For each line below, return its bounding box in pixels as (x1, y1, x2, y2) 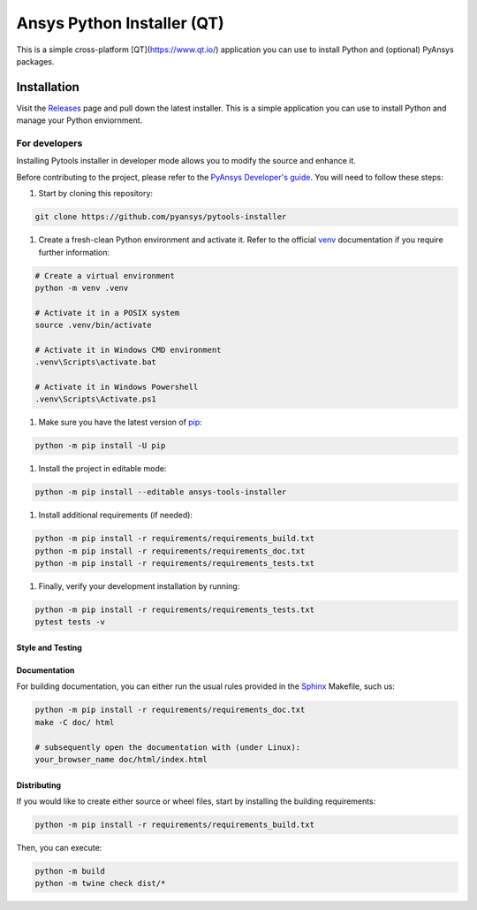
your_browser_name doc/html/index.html (34, 754, 208, 764)
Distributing (16, 779, 62, 791)
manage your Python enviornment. (16, 115, 143, 126)
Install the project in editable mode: (38, 463, 167, 474)
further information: (38, 247, 110, 257)
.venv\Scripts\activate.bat (34, 357, 156, 367)
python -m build (34, 866, 106, 876)
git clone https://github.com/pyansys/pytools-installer (34, 212, 287, 222)
